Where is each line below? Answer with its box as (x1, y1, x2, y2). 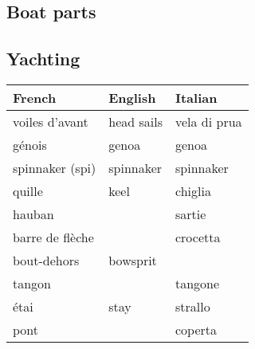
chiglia (175, 181, 211, 200)
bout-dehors (13, 250, 80, 269)
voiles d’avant (13, 112, 88, 131)
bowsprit (108, 250, 157, 269)
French (13, 88, 57, 107)
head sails (108, 112, 163, 131)
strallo (175, 296, 210, 316)
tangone (175, 273, 220, 292)
